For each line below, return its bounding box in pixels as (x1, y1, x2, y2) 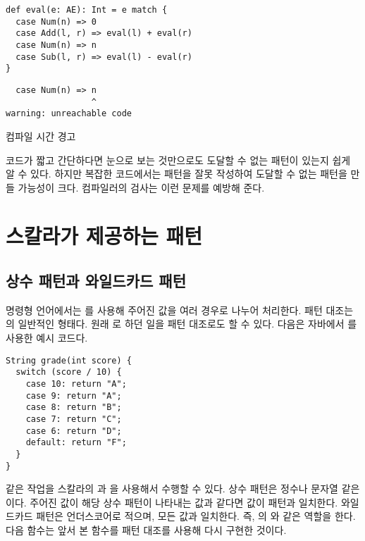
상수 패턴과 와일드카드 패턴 (6, 270, 186, 292)
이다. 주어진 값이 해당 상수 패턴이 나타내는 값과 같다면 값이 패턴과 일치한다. (6, 495, 338, 509)
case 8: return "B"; (25, 402, 122, 413)
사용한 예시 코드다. (6, 330, 88, 345)
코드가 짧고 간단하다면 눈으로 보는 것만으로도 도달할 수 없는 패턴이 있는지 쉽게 (6, 152, 351, 167)
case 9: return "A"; (25, 390, 122, 401)
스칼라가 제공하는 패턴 (6, 221, 203, 250)
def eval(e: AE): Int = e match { (6, 5, 168, 15)
